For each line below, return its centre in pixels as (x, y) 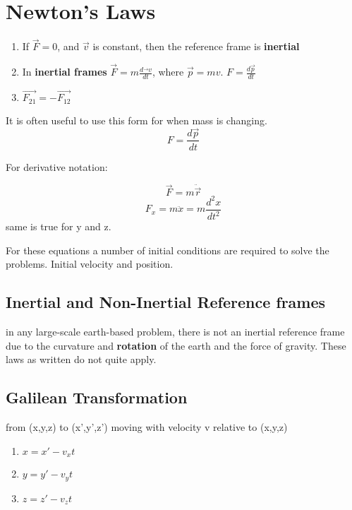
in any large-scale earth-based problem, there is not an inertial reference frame (175, 332)
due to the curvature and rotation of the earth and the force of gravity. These (176, 345)
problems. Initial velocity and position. (90, 264)
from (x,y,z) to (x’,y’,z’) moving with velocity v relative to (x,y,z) (147, 427)
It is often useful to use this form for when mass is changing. (136, 120)
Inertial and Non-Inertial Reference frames (166, 302)
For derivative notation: (57, 166)
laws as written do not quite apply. (81, 359)
